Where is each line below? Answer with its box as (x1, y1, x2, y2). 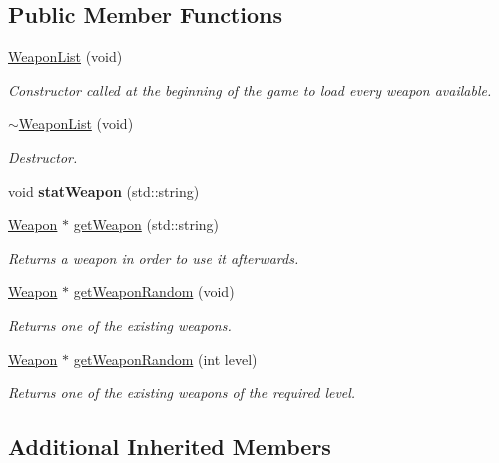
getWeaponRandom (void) (73, 281, 235, 302)
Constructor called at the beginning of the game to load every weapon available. (8, 79, 492, 100)
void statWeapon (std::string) (8, 180, 200, 201)
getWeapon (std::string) (73, 214, 220, 235)
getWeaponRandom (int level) (73, 348, 258, 369)
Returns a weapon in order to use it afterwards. (8, 247, 299, 268)
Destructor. (8, 146, 78, 167)
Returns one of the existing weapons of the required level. (8, 382, 356, 403)
